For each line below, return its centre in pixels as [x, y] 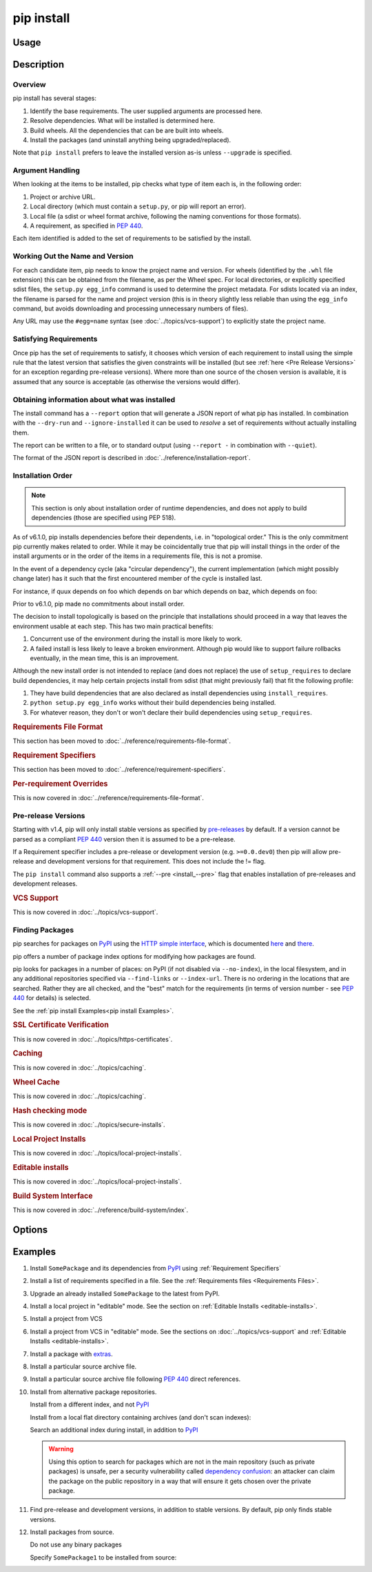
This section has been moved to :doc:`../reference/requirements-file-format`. [122, 741]
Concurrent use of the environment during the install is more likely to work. [136, 639]
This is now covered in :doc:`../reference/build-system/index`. [101, 1210]
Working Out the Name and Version [73, 257]
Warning [61, 1449]
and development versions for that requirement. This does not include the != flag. [151, 862]
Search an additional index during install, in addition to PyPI [114, 1430]
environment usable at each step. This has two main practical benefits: [113, 626]
